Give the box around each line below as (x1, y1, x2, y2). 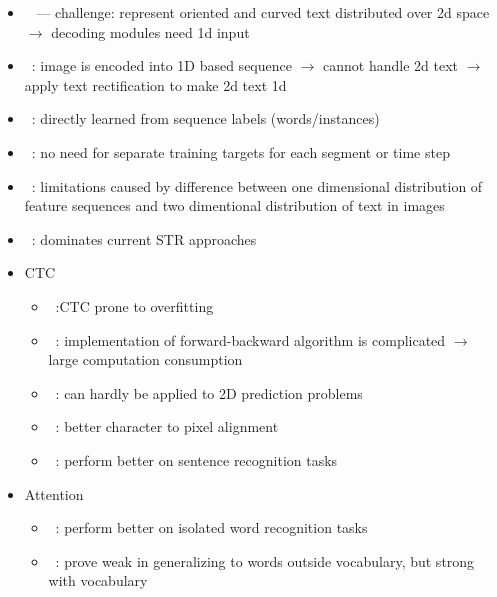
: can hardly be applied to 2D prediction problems (55, 382, 363, 403)
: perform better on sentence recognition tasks (55, 449, 338, 470)
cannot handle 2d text (323, 55, 458, 76)
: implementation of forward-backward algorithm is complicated (55, 329, 446, 350)
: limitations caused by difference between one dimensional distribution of (31, 175, 483, 196)
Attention (24, 483, 84, 504)
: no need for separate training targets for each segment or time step (31, 141, 450, 162)
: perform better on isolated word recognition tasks (55, 517, 368, 538)
